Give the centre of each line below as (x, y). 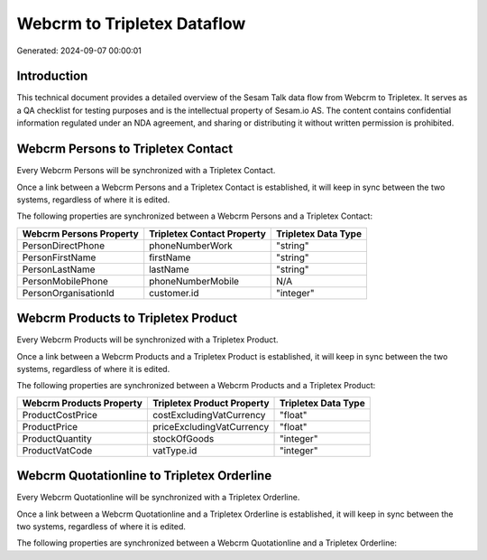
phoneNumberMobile (194, 281)
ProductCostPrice (60, 415)
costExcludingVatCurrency (209, 415)
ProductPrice (50, 426)
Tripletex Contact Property (207, 233)
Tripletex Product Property (211, 403)
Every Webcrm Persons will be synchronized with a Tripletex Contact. (146, 171)
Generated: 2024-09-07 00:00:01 (79, 51)
